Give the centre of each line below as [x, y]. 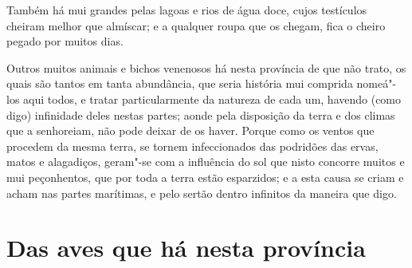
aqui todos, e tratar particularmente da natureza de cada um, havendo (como [212, 99]
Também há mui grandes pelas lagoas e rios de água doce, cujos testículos [187, 10]
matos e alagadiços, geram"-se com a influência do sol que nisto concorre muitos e [206, 162]
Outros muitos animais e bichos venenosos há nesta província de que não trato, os [206, 67]
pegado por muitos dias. [65, 41]
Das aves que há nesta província [186, 248]
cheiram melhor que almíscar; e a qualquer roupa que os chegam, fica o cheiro [196, 25]
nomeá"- [377, 83]
